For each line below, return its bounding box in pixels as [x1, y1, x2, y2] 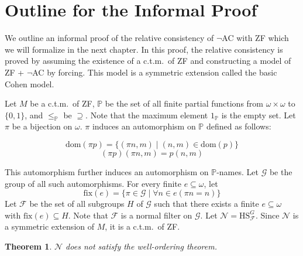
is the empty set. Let [221, 108, 296, 121]
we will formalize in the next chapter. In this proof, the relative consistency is [5, 43, 283, 55]
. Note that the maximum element [85, 108, 208, 121]
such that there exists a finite [154, 197, 259, 210]
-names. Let [216, 166, 259, 178]
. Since [255, 209, 280, 221]
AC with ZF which [222, 32, 289, 44]
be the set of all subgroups [29, 197, 125, 210]
